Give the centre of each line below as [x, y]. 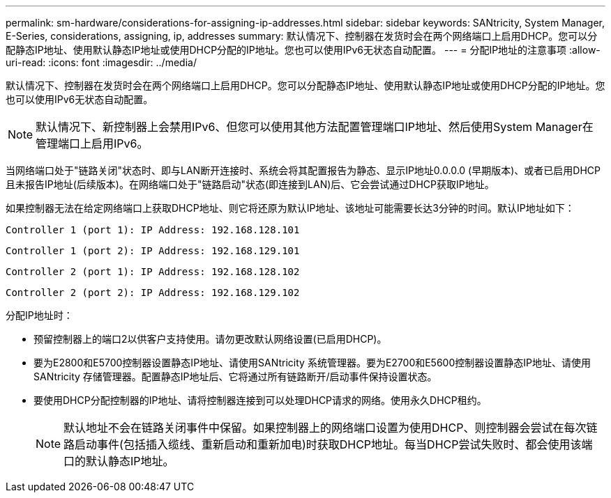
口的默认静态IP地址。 [119, 461]
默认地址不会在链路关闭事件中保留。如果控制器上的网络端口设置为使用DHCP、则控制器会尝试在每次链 [331, 428]
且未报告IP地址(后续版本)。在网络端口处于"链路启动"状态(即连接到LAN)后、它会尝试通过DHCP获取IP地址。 [250, 184]
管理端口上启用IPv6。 [92, 143]
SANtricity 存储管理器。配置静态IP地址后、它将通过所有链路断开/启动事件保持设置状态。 [235, 376]
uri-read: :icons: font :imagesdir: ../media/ [101, 62]
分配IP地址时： [39, 315]
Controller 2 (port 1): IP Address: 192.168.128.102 [153, 272]
